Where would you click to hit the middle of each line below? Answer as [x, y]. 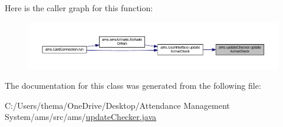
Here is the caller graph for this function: [79, 8]
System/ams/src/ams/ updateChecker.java [81, 117]
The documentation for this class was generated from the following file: [133, 86]
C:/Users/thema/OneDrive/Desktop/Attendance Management [117, 105]
